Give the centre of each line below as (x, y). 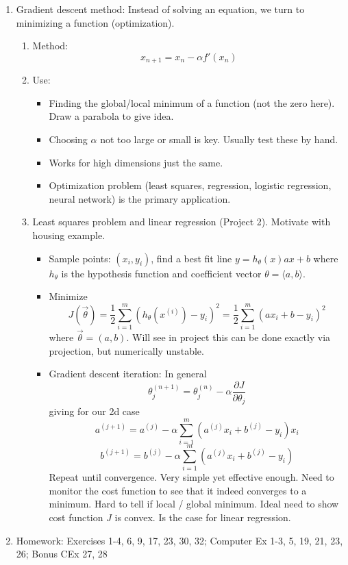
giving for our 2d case (94, 411)
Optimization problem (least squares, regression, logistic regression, (190, 185)
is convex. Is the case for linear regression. (203, 517)
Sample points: (80, 258)
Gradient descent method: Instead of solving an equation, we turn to (160, 9)
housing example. (69, 235)
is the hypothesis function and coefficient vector (161, 273)
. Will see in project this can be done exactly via (228, 337)
